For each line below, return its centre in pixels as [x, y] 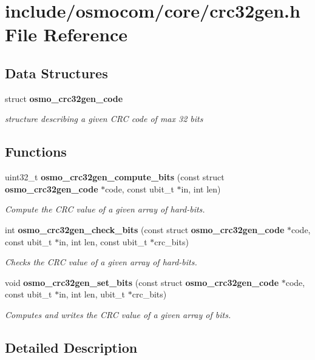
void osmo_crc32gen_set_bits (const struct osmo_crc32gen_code [142, 282]
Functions [36, 151]
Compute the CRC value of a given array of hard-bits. [105, 209]
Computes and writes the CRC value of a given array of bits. [118, 314]
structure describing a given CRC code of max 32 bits [104, 119]
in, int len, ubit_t [92, 294]
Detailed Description [71, 347]
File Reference [66, 34]
